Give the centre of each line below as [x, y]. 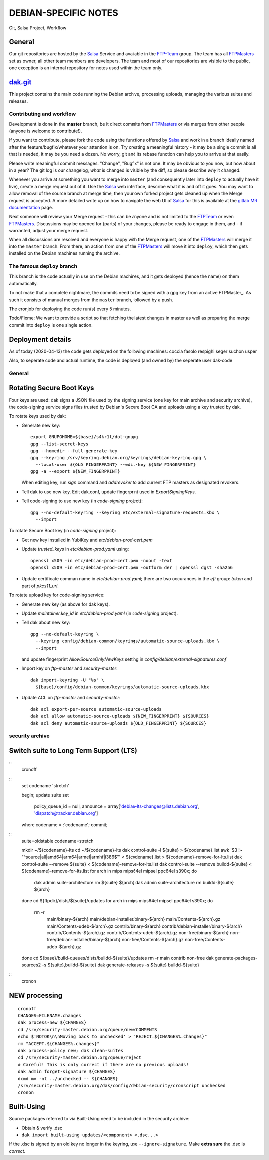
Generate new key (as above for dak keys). [66, 604]
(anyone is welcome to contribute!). [46, 131]
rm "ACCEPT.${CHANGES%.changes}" [59, 1044]
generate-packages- [236, 958]
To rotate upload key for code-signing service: [57, 595]
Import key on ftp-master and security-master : [69, 668]
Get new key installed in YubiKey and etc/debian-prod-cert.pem [87, 540]
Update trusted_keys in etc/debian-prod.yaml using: [75, 549]
